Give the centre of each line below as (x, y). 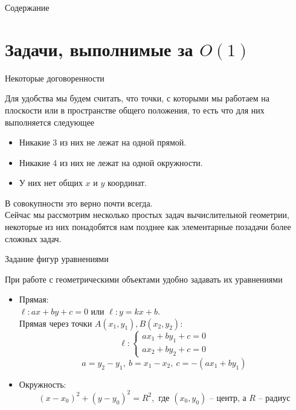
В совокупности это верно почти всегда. (79, 203)
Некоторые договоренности (55, 78)
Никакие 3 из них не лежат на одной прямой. (103, 142)
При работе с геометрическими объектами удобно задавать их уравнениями (144, 279)
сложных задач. (33, 238)
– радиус (274, 398)
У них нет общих (51, 183)
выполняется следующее (50, 122)
